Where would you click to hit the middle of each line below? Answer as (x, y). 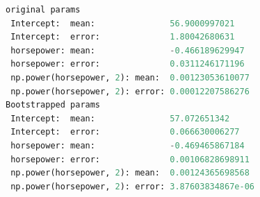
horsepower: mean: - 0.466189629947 (128, 50)
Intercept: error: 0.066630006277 (125, 132)
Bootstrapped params (53, 105)
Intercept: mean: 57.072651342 (120, 118)
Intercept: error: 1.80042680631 (123, 37)
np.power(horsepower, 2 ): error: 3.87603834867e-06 (132, 186)
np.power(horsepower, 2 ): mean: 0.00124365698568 (130, 173)
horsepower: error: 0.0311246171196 (128, 64)
